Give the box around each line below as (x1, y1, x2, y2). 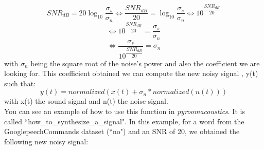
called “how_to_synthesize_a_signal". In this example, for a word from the (4, 116, 244, 126)
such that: (4, 78, 36, 88)
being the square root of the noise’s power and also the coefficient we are (30, 58, 260, 68)
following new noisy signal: (4, 136, 89, 146)
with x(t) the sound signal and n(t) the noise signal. (4, 96, 168, 106)
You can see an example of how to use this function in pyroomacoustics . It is (4, 105, 245, 116)
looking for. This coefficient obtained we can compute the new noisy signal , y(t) (4, 68, 258, 79)
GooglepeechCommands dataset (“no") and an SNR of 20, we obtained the (4, 126, 240, 137)
